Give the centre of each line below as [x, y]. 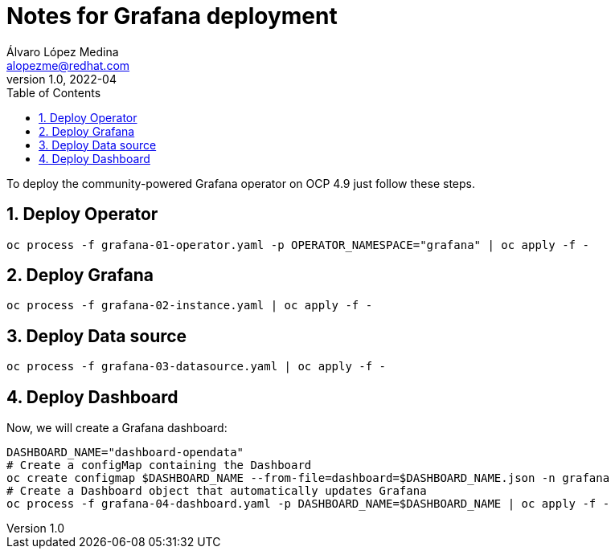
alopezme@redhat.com [68, 65]
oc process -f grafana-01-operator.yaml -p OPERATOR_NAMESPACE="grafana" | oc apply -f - [298, 245]
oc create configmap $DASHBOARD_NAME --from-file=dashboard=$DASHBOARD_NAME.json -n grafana [308, 478]
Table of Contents [54, 92]
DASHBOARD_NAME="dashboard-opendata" [125, 453]
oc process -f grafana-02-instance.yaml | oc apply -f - [190, 306]
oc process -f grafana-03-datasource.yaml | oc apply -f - [197, 367]
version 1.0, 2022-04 [61, 79]
